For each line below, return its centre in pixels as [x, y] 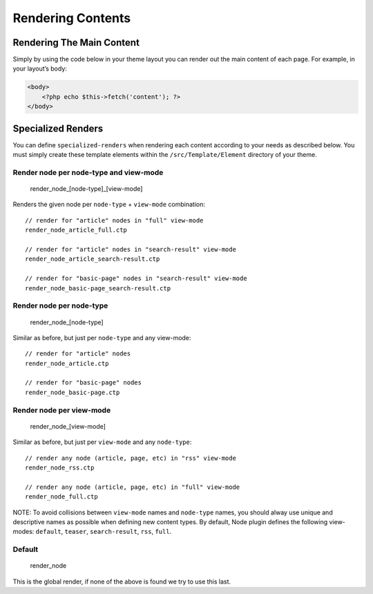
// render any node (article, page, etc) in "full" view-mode [133, 487]
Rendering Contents [72, 18]
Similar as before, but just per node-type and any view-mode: [102, 337]
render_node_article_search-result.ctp [93, 259]
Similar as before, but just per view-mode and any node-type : [102, 442]
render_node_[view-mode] [68, 426]
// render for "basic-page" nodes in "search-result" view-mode [136, 279]
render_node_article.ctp [67, 363]
